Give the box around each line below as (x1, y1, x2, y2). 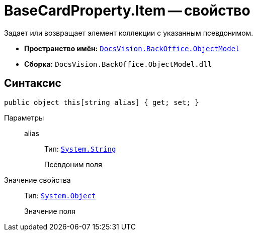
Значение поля (24, 206, 76, 215)
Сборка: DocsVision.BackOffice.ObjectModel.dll (24, 59, 212, 68)
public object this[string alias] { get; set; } (4, 98, 199, 106)
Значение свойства (4, 175, 71, 184)
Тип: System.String (44, 144, 116, 153)
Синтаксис (4, 77, 61, 90)
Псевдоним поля (44, 160, 102, 169)
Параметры (4, 113, 44, 122)
